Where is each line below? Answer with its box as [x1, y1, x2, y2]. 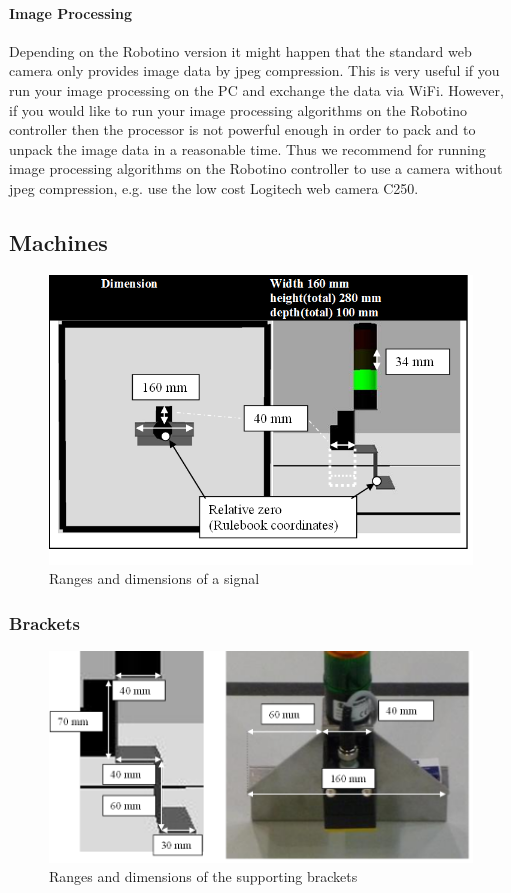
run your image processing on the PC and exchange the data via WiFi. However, [9, 79, 504, 100]
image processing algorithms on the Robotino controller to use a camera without [9, 158, 503, 179]
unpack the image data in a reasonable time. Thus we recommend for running [9, 138, 486, 159]
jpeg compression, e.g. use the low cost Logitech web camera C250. [9, 177, 419, 198]
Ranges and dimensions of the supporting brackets [49, 866, 358, 887]
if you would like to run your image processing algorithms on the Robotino [9, 99, 467, 120]
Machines [9, 226, 108, 257]
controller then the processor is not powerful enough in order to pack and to [9, 119, 476, 140]
